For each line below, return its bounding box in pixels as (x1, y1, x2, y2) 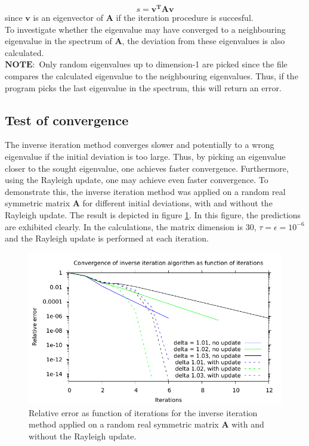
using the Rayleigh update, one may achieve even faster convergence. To (5, 174, 268, 186)
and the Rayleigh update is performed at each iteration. (5, 232, 209, 244)
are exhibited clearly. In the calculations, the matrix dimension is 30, (5, 220, 257, 233)
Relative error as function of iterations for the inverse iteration (29, 406, 258, 419)
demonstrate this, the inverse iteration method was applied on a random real (5, 185, 286, 197)
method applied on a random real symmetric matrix (29, 418, 219, 430)
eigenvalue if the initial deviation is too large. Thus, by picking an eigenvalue (5, 150, 286, 163)
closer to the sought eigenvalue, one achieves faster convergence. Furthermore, (5, 162, 289, 174)
